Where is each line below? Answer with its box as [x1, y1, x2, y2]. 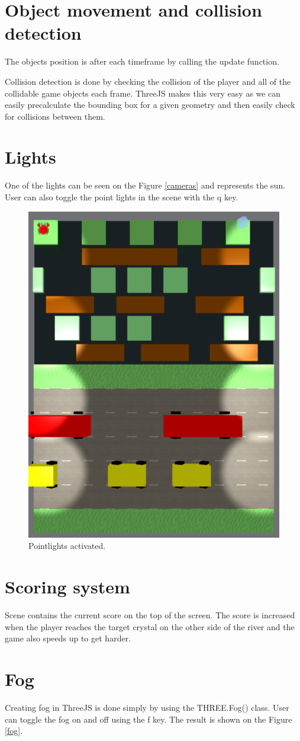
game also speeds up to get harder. [5, 632, 131, 644]
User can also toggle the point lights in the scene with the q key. [5, 191, 238, 203]
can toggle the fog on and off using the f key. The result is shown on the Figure [5, 713, 292, 725]
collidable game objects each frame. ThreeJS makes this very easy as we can [5, 87, 281, 99]
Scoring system [5, 574, 130, 599]
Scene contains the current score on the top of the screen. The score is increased [5, 609, 295, 621]
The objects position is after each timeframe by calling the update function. [5, 55, 279, 68]
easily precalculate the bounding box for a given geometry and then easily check [5, 98, 295, 111]
